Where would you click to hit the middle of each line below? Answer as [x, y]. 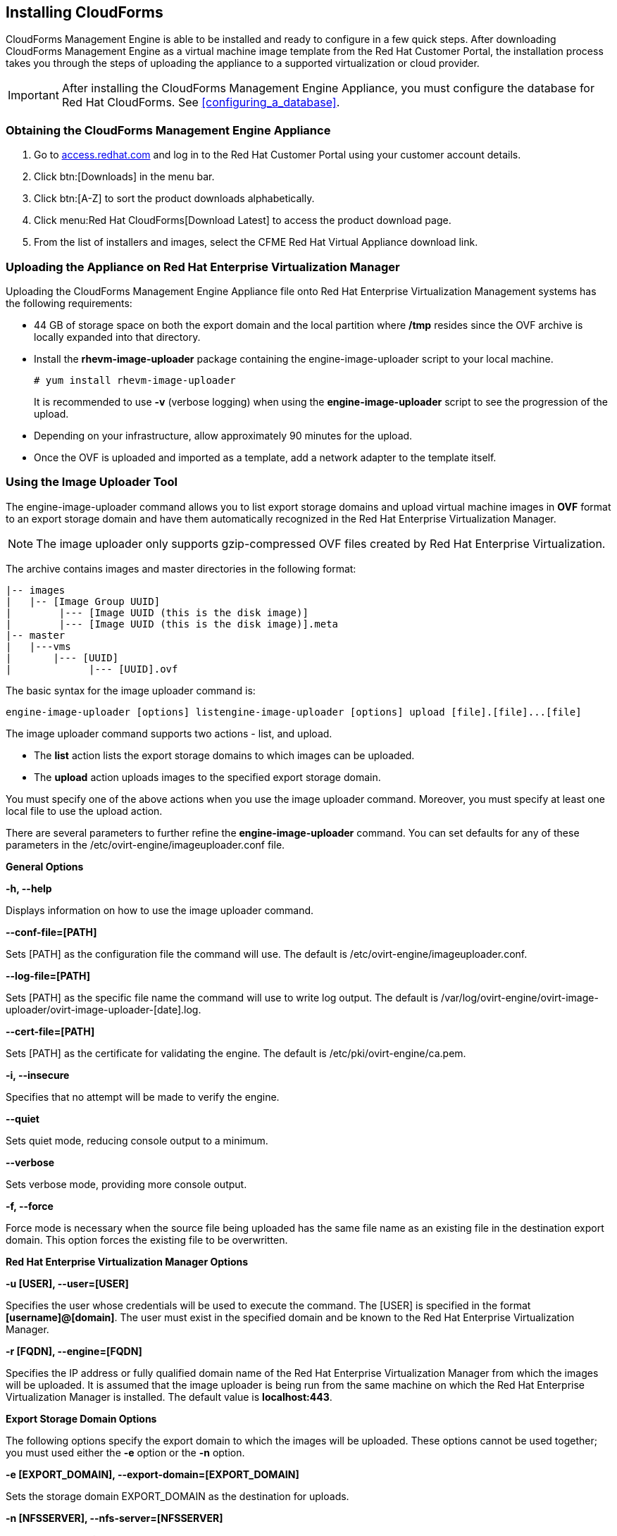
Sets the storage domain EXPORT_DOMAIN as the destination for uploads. [177, 1496]
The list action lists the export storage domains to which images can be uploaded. [224, 755]
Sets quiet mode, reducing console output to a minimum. [137, 1140]
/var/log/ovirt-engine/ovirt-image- [520, 997]
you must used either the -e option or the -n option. [125, 1452]
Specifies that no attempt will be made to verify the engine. [143, 1097]
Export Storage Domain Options [81, 1418]
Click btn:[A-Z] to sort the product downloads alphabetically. [174, 199]
